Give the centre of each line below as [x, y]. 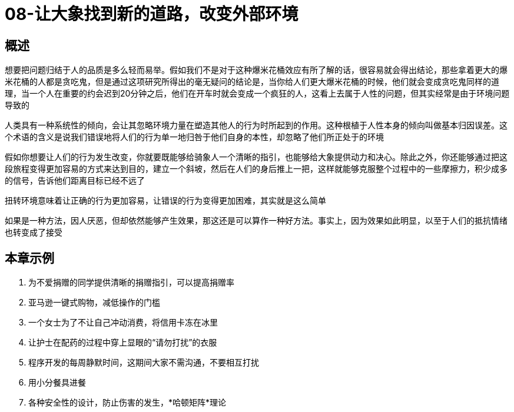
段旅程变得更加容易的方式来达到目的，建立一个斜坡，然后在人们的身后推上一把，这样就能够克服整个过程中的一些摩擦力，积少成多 [256, 169]
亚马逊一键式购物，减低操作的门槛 [94, 303]
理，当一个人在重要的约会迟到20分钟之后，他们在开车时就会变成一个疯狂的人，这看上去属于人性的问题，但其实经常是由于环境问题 [257, 94]
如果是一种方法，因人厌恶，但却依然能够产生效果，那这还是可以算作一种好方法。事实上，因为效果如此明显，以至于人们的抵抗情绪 [256, 221]
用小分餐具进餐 [57, 383]
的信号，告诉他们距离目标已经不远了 [75, 181]
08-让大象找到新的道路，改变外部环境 [152, 14]
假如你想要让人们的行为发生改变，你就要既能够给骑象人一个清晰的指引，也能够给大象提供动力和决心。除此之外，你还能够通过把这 [256, 157]
